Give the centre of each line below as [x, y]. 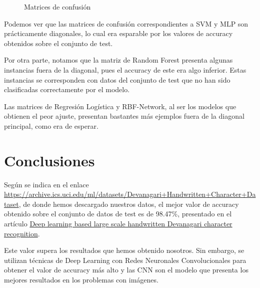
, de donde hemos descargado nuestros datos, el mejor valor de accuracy [129, 204]
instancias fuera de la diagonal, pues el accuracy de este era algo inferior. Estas [125, 69]
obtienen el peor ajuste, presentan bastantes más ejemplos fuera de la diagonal [124, 116]
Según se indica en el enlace [46, 184]
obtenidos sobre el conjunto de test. [58, 43]
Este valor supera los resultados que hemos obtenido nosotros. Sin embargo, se [124, 250]
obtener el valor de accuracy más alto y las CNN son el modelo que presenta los [126, 270]
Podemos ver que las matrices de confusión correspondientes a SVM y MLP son [126, 23]
